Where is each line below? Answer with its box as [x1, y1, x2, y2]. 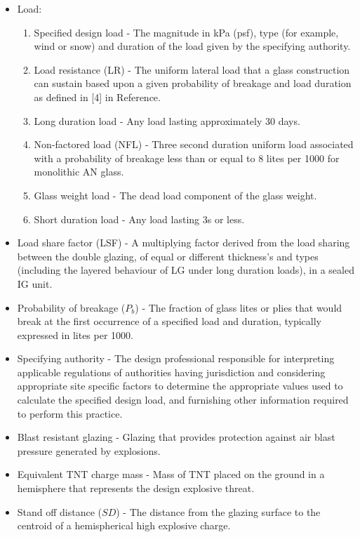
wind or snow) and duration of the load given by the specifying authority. [34, 39, 351, 53]
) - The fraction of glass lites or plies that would [135, 300, 342, 314]
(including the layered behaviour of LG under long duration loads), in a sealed [17, 263, 354, 277]
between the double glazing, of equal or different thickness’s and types [17, 248, 319, 263]
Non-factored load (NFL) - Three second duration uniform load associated [34, 137, 354, 152]
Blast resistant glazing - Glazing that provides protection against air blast [17, 430, 335, 444]
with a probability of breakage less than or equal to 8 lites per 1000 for [34, 150, 340, 165]
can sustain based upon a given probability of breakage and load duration [34, 76, 352, 91]
